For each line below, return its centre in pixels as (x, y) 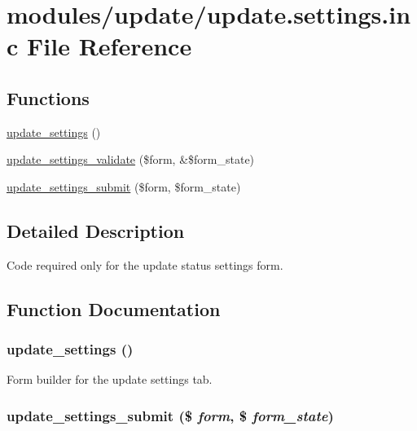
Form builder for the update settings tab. (110, 379)
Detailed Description (96, 230)
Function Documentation (114, 308)
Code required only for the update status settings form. (145, 264)
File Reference (110, 46)
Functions (48, 97)
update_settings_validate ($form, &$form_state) (131, 159)
